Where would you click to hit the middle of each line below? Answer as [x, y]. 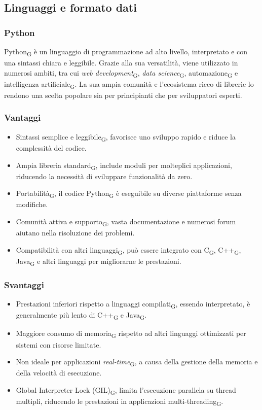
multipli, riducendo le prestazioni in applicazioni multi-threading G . [120, 401]
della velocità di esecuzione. [59, 373]
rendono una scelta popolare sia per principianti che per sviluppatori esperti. [123, 95]
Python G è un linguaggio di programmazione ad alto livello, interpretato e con [126, 52]
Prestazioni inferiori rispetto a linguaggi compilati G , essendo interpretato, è [133, 304]
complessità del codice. [51, 147]
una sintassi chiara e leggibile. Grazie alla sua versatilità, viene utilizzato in [121, 63]
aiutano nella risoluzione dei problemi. [75, 233]
